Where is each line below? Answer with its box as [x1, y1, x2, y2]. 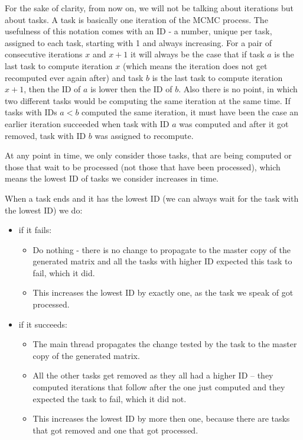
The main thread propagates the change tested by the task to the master [32, 338, 297, 350]
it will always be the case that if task [131, 48, 265, 60]
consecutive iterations [5, 48, 83, 60]
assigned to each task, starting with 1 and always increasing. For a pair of [5, 36, 272, 48]
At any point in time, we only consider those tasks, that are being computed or [5, 149, 292, 161]
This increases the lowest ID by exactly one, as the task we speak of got [32, 286, 294, 299]
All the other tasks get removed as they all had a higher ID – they [32, 369, 273, 381]
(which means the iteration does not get [122, 59, 268, 72]
